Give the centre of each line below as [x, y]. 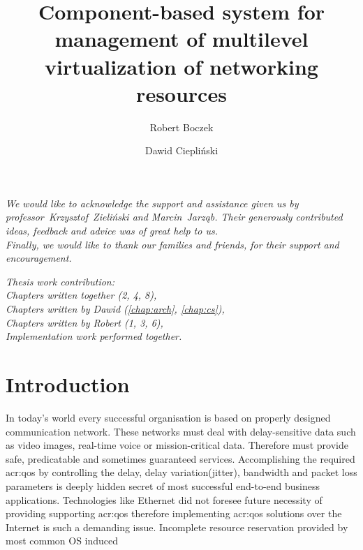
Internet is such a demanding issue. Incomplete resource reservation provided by [177, 527]
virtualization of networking [181, 66]
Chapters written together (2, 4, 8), [81, 295]
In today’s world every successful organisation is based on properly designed [168, 417]
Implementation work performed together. [94, 336]
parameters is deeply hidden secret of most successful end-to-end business [163, 485]
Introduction [68, 384]
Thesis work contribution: [60, 281]
